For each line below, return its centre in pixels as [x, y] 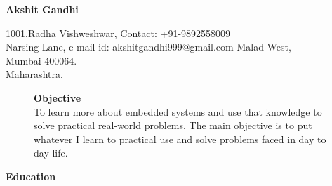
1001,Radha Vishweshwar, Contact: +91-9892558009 [118, 33]
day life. [51, 153]
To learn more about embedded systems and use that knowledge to [178, 111]
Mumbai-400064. [41, 60]
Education [31, 176]
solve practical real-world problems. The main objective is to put [173, 125]
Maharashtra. [34, 74]
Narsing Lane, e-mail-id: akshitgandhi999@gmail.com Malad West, [148, 47]
